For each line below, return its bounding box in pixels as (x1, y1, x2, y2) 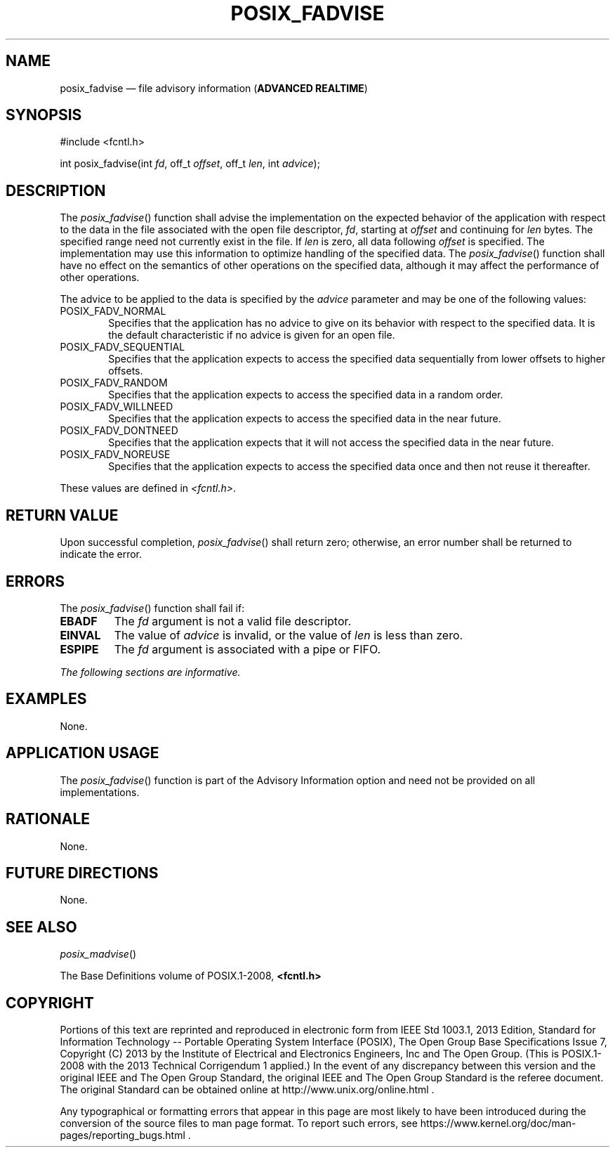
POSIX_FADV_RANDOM (60, 377, 168, 389)
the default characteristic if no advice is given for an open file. (108, 329, 395, 341)
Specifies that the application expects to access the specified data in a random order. (108, 389, 503, 401)
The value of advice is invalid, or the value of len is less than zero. (114, 627, 463, 642)
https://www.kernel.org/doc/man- (420, 1117, 576, 1130)
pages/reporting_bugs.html (60, 1129, 185, 1142)
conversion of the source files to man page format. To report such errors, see (60, 1117, 418, 1130)
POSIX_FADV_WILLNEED (60, 400, 173, 413)
